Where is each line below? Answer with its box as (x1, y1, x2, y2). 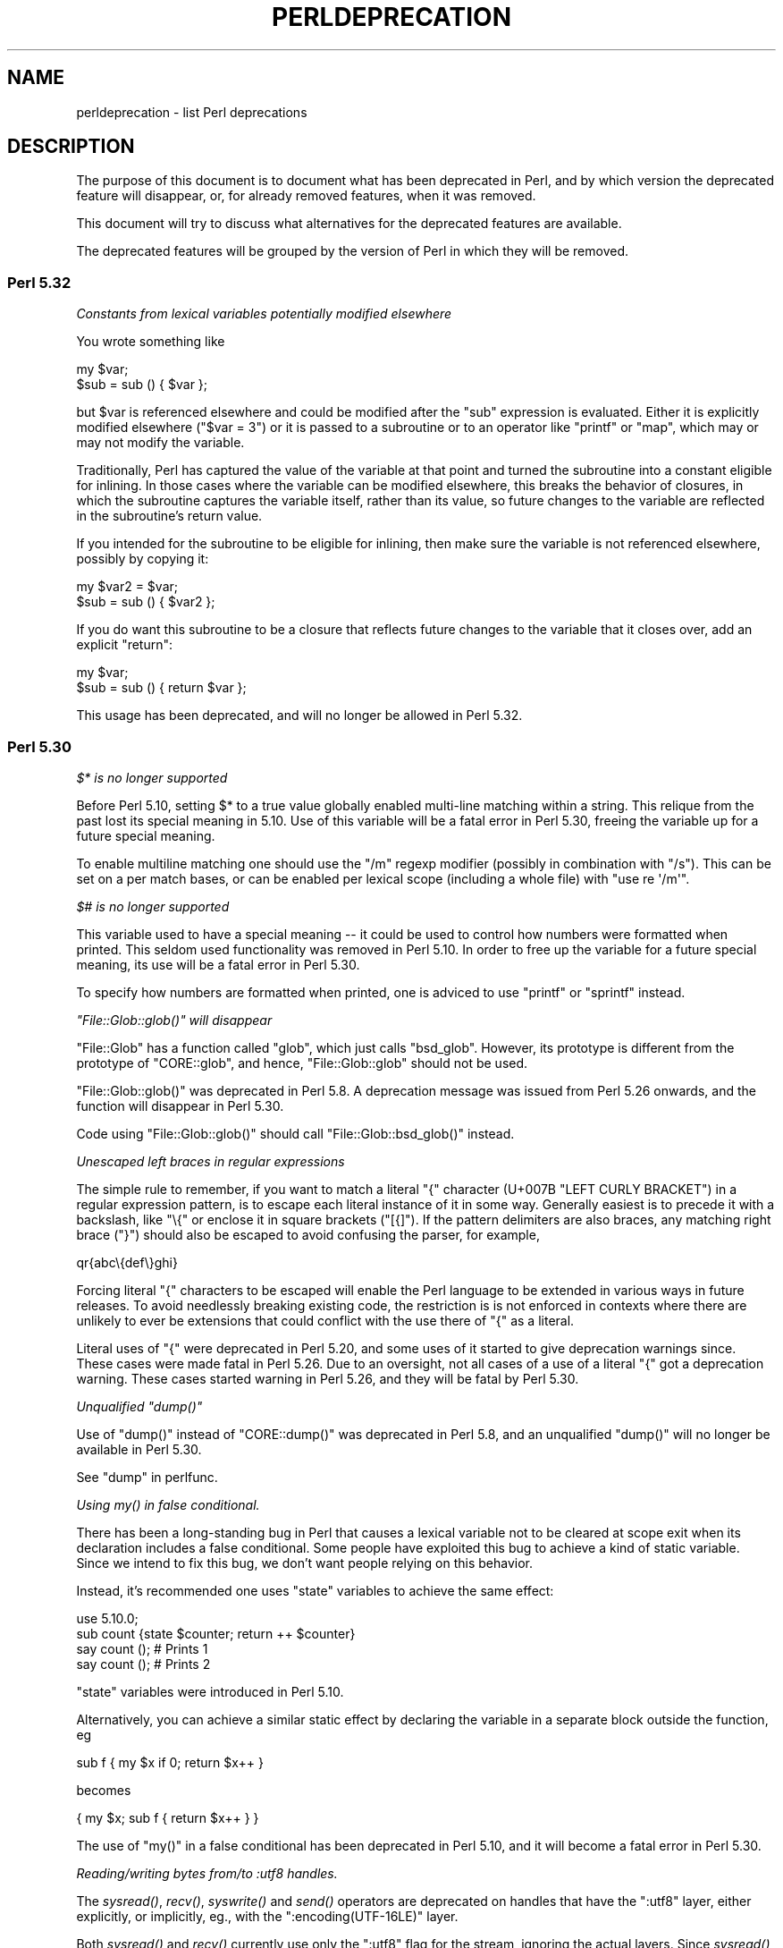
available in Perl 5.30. (76, 1441, 202, 1457)
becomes (76, 1782, 131, 1798)
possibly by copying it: (76, 551, 209, 567)
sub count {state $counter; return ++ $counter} (76, 1625, 356, 1641)
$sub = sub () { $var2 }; (76, 594, 215, 610)
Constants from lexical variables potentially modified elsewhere (76, 306, 452, 322)
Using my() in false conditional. (76, 1496, 260, 1512)
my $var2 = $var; (76, 579, 178, 595)
